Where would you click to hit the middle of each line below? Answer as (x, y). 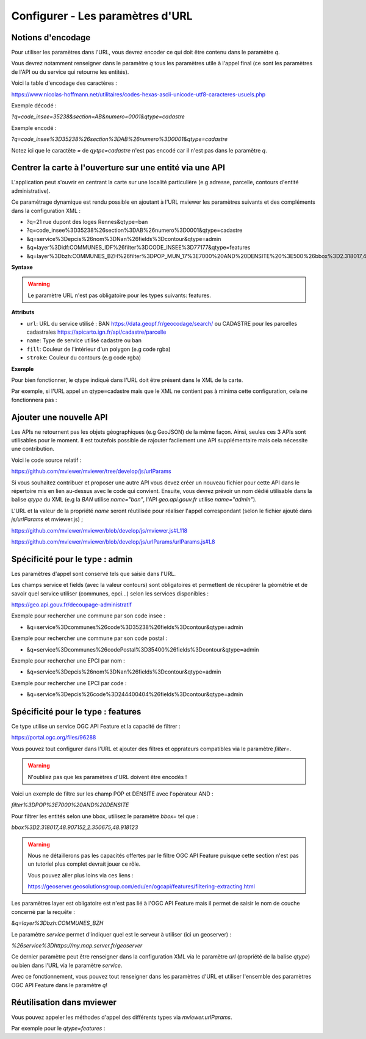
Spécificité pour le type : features (76, 712)
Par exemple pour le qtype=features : (58, 1028)
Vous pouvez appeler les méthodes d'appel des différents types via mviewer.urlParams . (122, 1017)
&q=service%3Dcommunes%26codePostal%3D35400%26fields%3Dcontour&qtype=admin (143, 649)
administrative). (31, 191)
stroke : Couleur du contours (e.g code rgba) (84, 358)
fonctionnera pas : (34, 400)
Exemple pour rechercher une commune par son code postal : (89, 638)
